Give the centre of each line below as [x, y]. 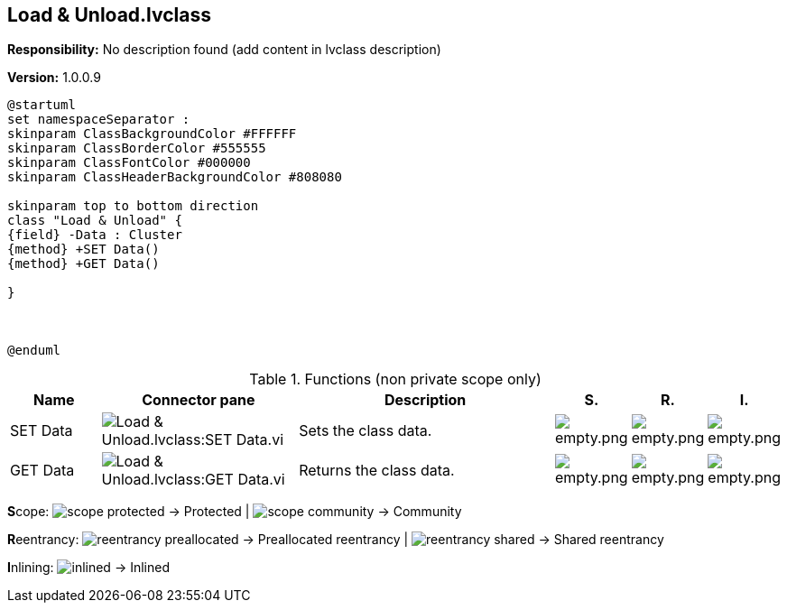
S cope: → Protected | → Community [235, 512]
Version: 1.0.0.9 [54, 78]
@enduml [34, 351]
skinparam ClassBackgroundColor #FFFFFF [152, 134]
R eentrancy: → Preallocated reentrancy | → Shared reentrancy [336, 540]
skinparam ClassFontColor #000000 [129, 163]
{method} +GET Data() [83, 264]
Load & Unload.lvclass [109, 15]
